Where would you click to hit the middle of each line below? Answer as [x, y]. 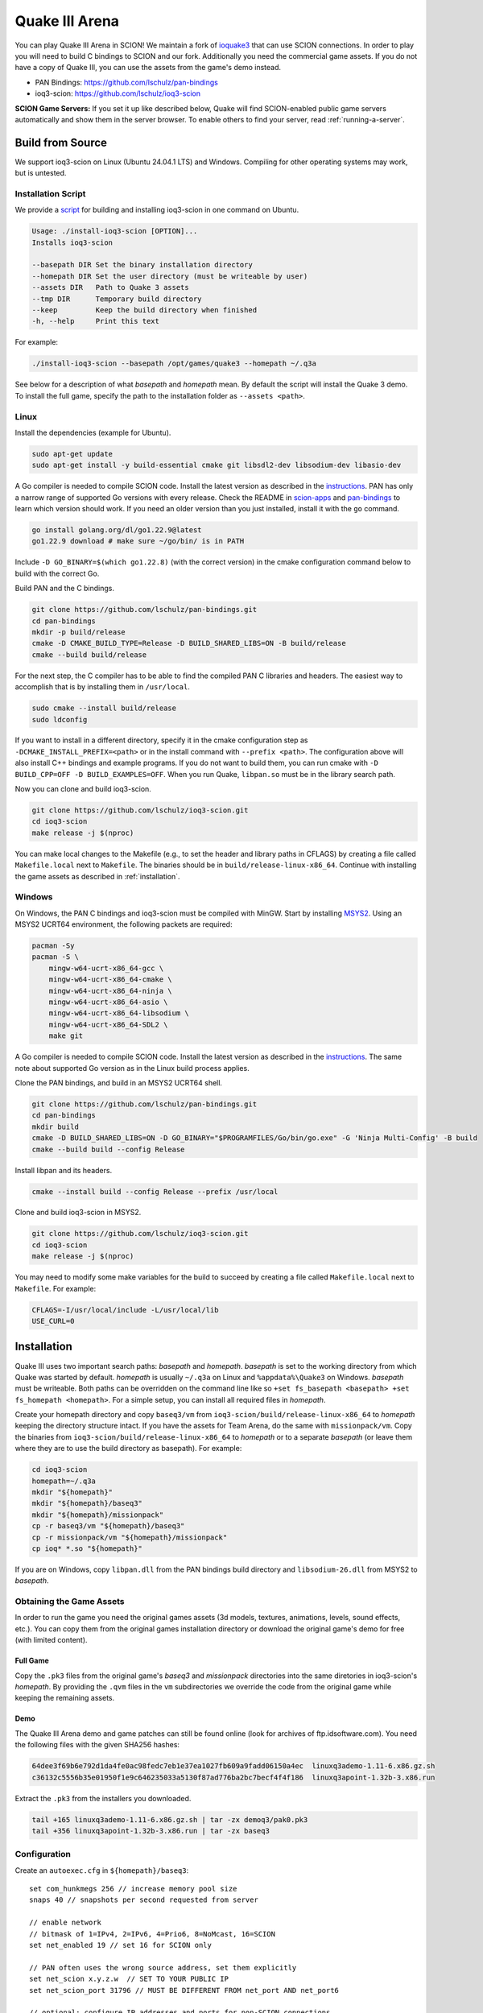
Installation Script [50, 193]
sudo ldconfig [60, 719]
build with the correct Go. [57, 573]
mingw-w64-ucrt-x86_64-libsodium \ [119, 1013]
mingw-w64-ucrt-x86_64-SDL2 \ [108, 1024]
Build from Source [61, 142]
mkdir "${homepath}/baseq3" [87, 1503]
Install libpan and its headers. [64, 1170]
